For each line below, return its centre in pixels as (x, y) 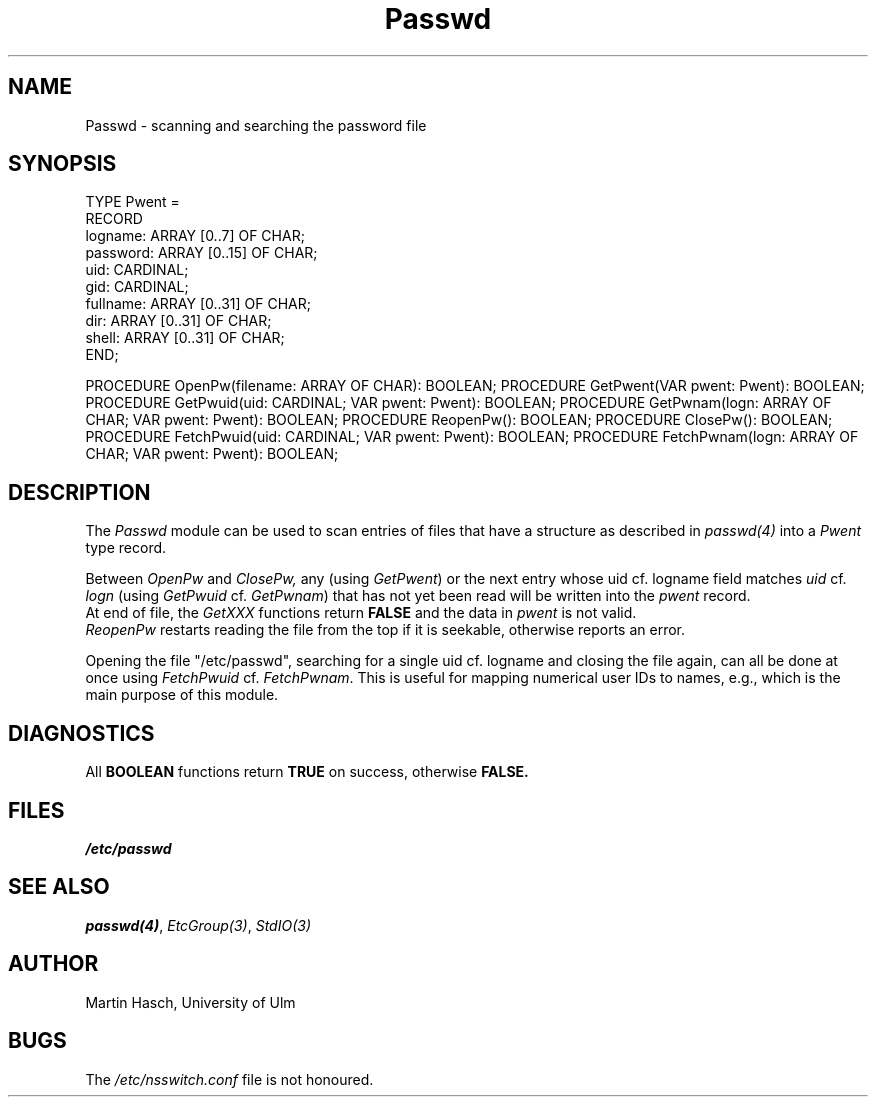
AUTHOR (53, 964)
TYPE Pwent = (132, 202)
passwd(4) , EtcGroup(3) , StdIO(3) (198, 925)
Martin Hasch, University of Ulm (190, 1002)
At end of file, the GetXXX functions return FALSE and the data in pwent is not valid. (361, 613)
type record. (126, 548)
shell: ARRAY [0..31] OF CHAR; (185, 338)
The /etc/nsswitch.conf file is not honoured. (229, 1079)
